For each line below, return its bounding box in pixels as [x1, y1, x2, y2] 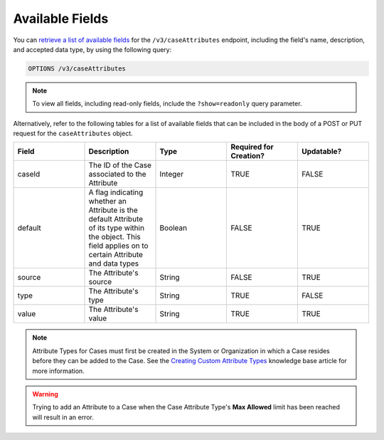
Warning [32, 390, 58, 399]
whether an [88, 197, 127, 206]
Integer [159, 169, 184, 179]
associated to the [88, 169, 146, 179]
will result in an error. [32, 413, 94, 421]
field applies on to [88, 241, 149, 251]
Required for [230, 142, 274, 152]
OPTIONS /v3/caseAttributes [28, 64, 126, 73]
